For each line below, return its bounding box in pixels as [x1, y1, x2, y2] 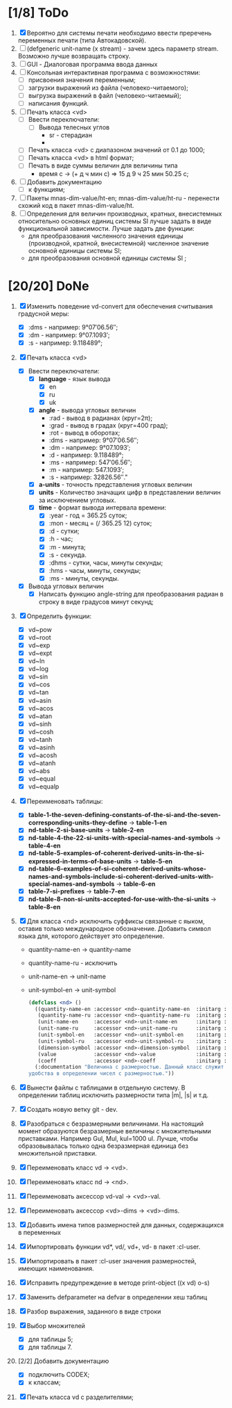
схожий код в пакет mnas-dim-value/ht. [17, 201, 134, 209]
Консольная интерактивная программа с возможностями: [26, 68, 200, 76]
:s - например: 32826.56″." [48, 473, 128, 481]
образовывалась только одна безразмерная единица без [17, 1142, 189, 1150]
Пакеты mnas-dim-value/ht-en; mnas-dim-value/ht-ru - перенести [26, 193, 220, 202]
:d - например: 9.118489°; [48, 451, 124, 460]
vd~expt [28, 649, 53, 658]
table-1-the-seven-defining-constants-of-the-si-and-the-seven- [28, 811, 221, 819]
